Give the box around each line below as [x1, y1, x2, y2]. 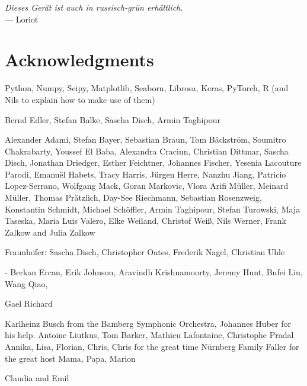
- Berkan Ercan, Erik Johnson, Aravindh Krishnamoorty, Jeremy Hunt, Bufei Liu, [5, 266, 303, 278]
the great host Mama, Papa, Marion [5, 352, 136, 364]
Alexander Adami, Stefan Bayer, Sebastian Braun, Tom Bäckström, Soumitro [5, 133, 286, 146]
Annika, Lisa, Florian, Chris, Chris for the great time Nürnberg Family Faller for [5, 340, 299, 352]
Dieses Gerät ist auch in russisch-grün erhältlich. [5, 1, 183, 13]
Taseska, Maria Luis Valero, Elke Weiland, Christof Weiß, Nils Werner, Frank [5, 214, 286, 227]
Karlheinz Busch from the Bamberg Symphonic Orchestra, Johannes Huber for [5, 317, 291, 329]
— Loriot [5, 12, 39, 25]
